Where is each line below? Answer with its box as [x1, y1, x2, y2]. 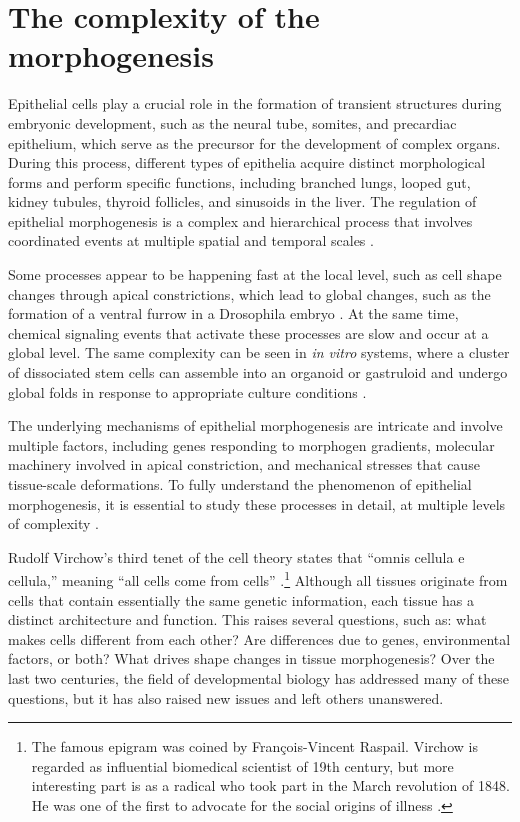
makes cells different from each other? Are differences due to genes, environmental [8, 628, 511, 649]
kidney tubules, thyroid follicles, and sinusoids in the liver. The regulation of [8, 191, 477, 212]
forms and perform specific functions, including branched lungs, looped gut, [8, 171, 471, 192]
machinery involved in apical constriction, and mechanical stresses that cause [8, 454, 480, 475]
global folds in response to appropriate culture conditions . [8, 381, 367, 402]
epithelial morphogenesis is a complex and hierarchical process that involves [8, 210, 473, 231]
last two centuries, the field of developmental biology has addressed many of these [8, 668, 510, 688]
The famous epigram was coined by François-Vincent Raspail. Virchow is [31, 736, 478, 757]
